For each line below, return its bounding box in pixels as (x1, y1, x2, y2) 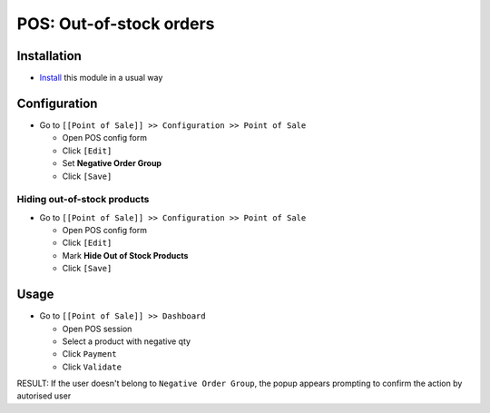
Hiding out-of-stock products (16, 193, 150, 206)
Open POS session (62, 323, 132, 334)
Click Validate (62, 361, 122, 372)
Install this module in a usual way (39, 73, 163, 84)
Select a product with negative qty (62, 336, 191, 347)
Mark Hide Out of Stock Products (62, 250, 189, 261)
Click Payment (62, 349, 117, 359)
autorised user (16, 390, 72, 401)
